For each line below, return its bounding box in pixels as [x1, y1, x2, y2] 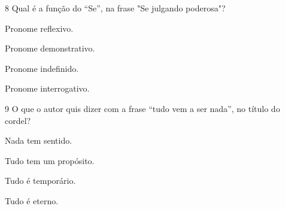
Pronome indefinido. [5, 62, 79, 74]
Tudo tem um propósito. [5, 154, 95, 166]
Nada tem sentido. [5, 134, 72, 147]
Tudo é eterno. [5, 194, 59, 207]
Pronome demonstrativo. [5, 42, 95, 54]
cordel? [5, 114, 31, 126]
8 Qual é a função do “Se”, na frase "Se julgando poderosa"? [5, 2, 226, 14]
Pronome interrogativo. [5, 82, 90, 95]
